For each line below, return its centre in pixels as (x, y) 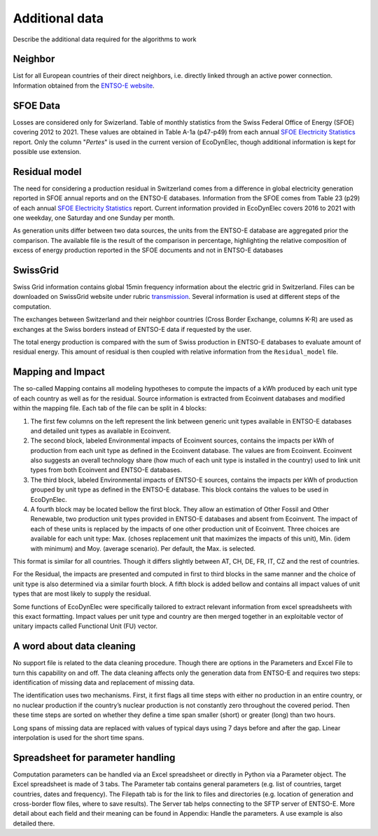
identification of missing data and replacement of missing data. (104, 682)
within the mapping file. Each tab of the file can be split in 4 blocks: (110, 408)
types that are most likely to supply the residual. (82, 594)
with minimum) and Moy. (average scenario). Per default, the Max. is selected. (143, 548)
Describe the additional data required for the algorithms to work (105, 39)
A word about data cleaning (74, 647)
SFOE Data (37, 105)
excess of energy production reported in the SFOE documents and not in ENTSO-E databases (148, 250)
